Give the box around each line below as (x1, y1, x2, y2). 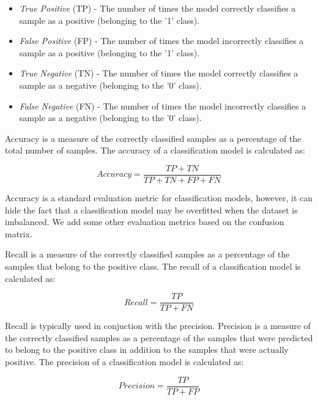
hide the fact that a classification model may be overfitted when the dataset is (5, 203, 298, 216)
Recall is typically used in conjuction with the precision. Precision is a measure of (5, 319, 311, 332)
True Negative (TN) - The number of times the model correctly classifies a (19, 67, 298, 80)
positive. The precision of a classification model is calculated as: (5, 355, 244, 368)
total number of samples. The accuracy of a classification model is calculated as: (5, 144, 305, 157)
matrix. (5, 227, 32, 240)
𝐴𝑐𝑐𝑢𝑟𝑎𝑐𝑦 (96, 170, 132, 179)
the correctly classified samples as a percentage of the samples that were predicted (5, 331, 313, 344)
